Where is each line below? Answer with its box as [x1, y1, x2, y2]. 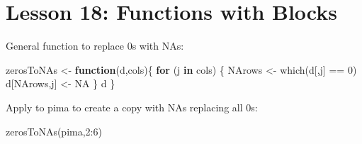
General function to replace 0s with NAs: [6, 38, 184, 53]
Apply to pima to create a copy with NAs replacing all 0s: [6, 99, 258, 114]
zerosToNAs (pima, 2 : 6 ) [6, 123, 102, 138]
